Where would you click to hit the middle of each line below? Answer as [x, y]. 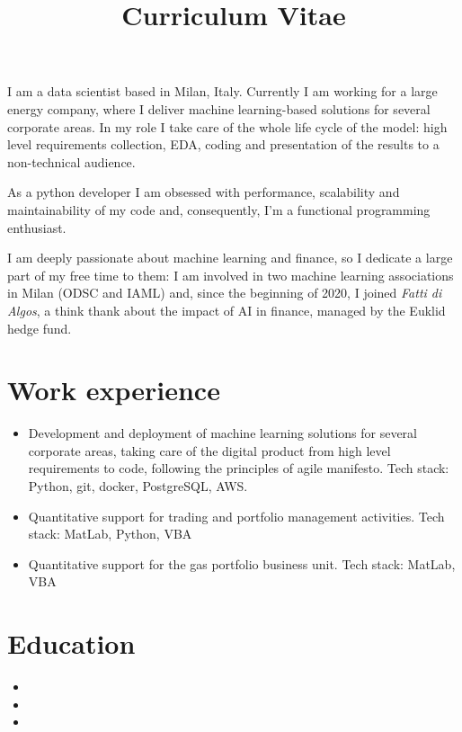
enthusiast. [37, 227]
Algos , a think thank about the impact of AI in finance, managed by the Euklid [227, 310]
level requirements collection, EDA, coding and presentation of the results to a [223, 144]
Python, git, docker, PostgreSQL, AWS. [138, 486]
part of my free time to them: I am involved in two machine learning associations [231, 275]
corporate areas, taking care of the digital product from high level [209, 450]
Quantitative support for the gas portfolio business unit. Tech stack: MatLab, [242, 563]
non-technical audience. [71, 161]
